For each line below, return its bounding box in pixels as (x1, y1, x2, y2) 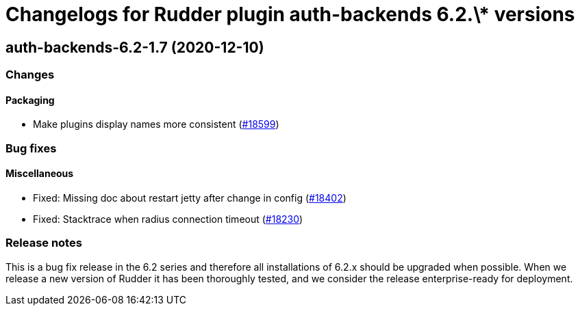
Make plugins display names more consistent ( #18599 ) (33, 118, 279, 131)
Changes (5, 68, 55, 82)
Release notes (5, 236, 82, 250)
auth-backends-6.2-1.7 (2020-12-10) (5, 38, 264, 56)
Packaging (5, 94, 55, 106)
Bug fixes (5, 141, 57, 155)
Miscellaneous (5, 167, 74, 180)
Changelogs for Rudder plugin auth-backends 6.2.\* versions (5, 3, 575, 26)
